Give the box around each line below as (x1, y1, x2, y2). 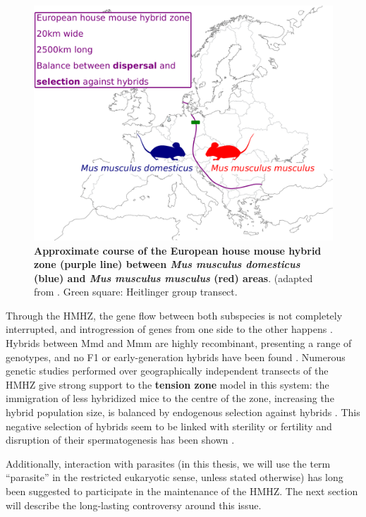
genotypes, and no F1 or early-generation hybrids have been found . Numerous (6, 349, 346, 364)
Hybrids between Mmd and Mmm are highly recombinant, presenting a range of (6, 336, 352, 351)
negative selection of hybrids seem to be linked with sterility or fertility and (6, 418, 332, 433)
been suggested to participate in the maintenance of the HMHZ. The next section (6, 484, 358, 498)
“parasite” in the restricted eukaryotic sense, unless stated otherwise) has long (6, 470, 343, 485)
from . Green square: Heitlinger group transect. (34, 284, 238, 299)
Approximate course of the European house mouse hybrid (34, 243, 322, 257)
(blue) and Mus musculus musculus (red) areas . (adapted (34, 270, 313, 285)
